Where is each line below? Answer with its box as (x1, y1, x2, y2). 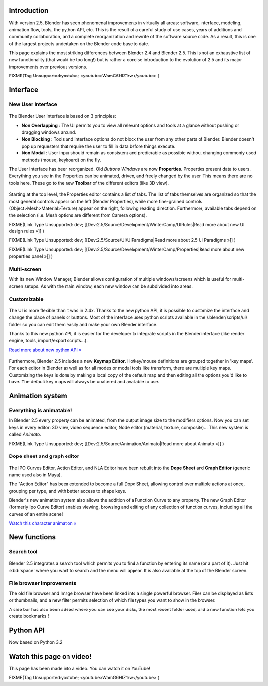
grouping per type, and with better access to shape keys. (9, 488, 127, 494)
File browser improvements (9, 580, 77, 587)
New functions (9, 533, 56, 541)
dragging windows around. (21, 129, 77, 135)
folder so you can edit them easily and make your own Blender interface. (9, 321, 158, 327)
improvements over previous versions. (9, 64, 88, 70)
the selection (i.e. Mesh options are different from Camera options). (9, 212, 147, 218)
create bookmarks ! (9, 613, 49, 619)
